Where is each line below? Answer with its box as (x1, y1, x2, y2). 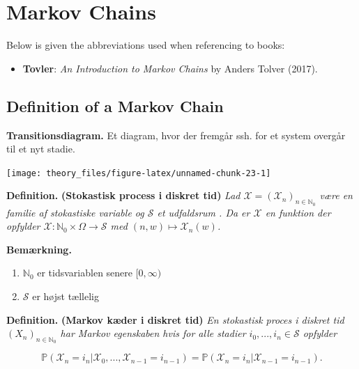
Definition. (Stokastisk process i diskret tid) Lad (6, 188, 240, 203)
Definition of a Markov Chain (6, 95, 224, 116)
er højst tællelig (32, 288, 99, 303)
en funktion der (265, 205, 331, 219)
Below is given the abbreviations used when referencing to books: (6, 38, 285, 52)
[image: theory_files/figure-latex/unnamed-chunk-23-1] (6, 168, 271, 178)
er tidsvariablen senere (37, 265, 133, 280)
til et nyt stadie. (6, 141, 75, 156)
